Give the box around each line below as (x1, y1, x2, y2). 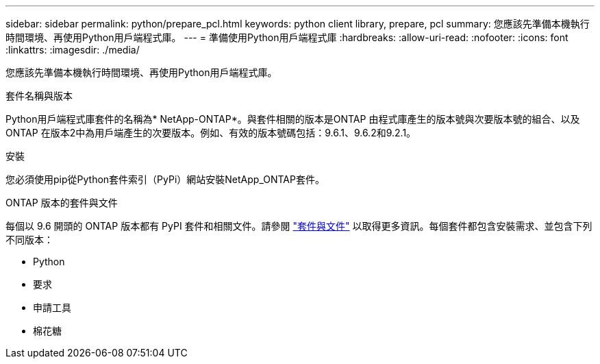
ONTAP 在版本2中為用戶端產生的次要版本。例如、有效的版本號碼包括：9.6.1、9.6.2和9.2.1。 (5, 127, 416, 138)
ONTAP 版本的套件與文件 (5, 197, 118, 208)
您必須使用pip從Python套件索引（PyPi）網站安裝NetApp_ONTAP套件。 (5, 173, 325, 185)
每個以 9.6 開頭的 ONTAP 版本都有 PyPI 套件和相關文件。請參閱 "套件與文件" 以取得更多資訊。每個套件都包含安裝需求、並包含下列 (5, 220, 592, 232)
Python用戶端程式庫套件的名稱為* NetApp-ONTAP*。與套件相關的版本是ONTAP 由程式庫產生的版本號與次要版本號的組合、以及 (5, 113, 580, 125)
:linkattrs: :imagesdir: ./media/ (5, 44, 140, 56)
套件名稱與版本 (5, 90, 73, 101)
